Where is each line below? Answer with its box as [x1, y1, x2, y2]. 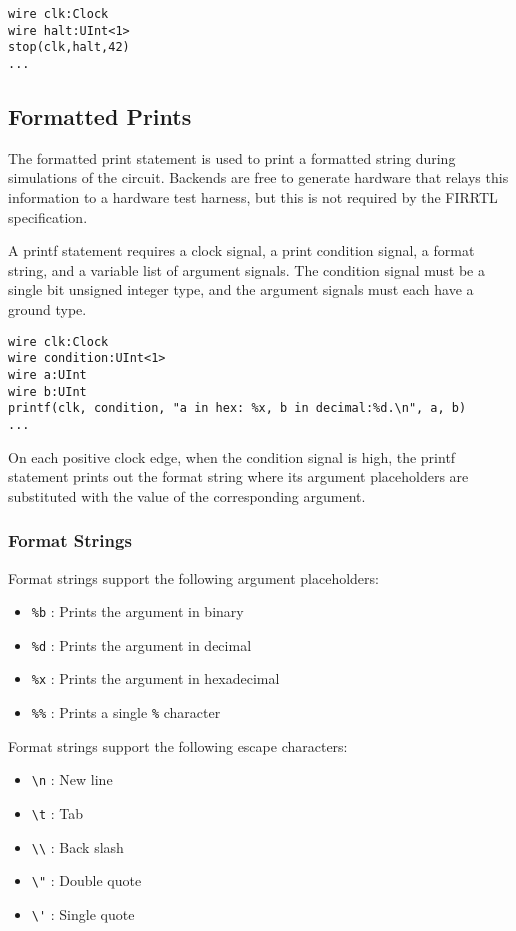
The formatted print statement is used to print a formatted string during [8, 147, 456, 168]
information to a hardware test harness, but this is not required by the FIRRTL [8, 187, 498, 208]
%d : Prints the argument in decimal [31, 634, 252, 655]
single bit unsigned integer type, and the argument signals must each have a [8, 279, 474, 300]
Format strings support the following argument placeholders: [8, 567, 379, 588]
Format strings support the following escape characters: [8, 735, 348, 756]
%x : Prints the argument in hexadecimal [31, 668, 280, 689]
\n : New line [31, 769, 113, 790]
